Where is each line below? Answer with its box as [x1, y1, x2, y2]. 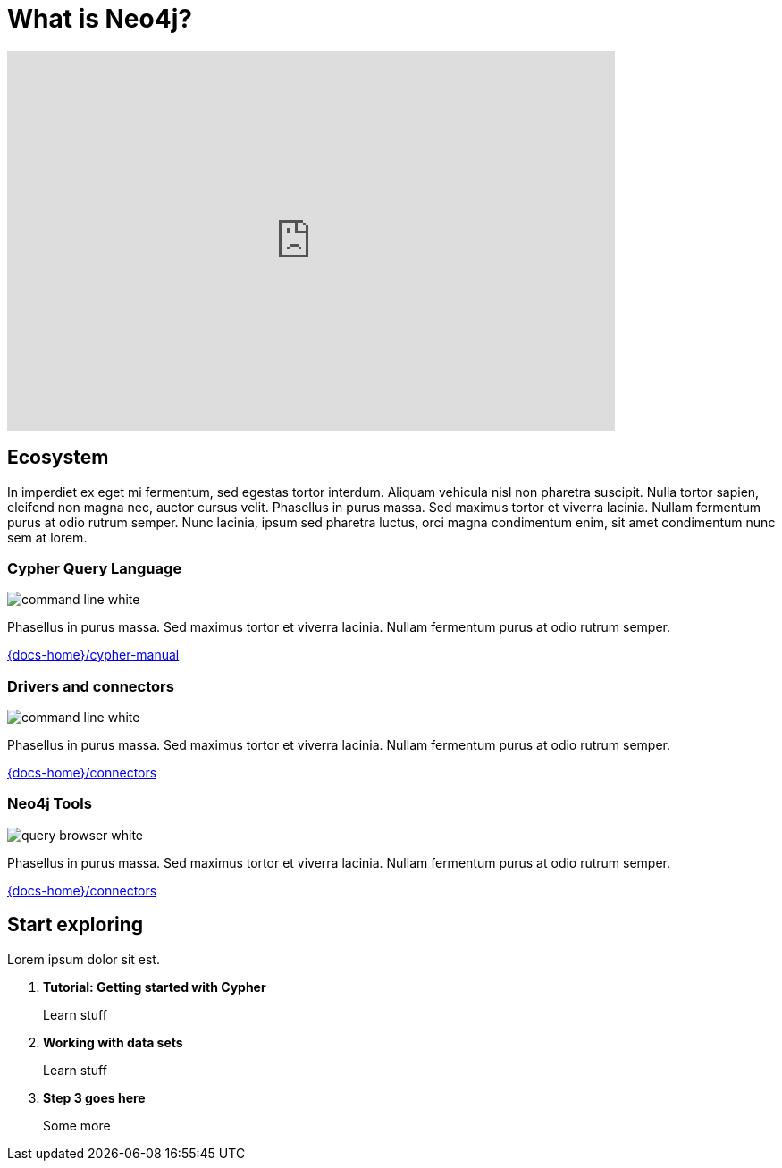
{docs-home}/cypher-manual [7, 647, 180, 663]
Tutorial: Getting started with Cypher [43, 979, 266, 995]
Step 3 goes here [43, 1089, 146, 1105]
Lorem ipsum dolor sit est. [7, 951, 160, 967]
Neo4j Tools [7, 794, 92, 813]
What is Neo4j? [7, 4, 192, 34]
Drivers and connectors [7, 676, 174, 695]
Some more [43, 1117, 111, 1133]
